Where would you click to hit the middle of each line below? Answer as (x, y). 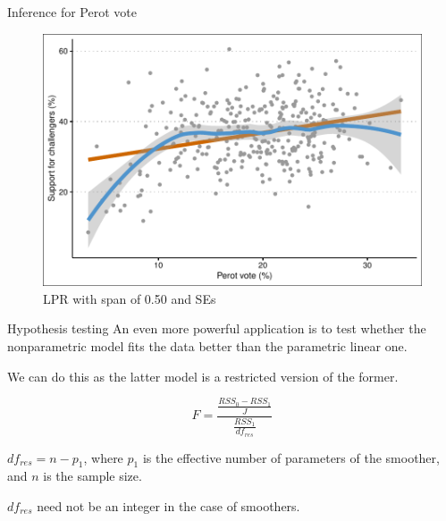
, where (103, 457)
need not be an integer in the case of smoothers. (168, 505)
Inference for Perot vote (72, 12)
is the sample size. (93, 476)
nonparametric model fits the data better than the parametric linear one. (207, 346)
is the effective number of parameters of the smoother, (291, 457)
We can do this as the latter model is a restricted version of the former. (203, 376)
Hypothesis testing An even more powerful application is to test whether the (217, 328)
